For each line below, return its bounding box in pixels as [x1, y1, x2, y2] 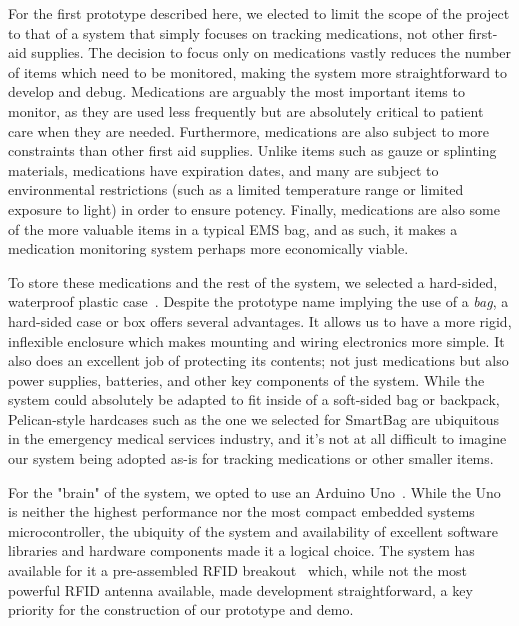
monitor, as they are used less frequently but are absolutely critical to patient [8, 100, 484, 121]
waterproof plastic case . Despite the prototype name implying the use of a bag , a [8, 291, 509, 312]
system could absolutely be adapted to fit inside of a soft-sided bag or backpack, [8, 389, 500, 410]
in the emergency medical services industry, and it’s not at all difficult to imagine [8, 428, 507, 449]
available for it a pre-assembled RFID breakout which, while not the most [8, 560, 468, 581]
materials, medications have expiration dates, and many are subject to [8, 159, 439, 180]
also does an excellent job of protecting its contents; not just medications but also [8, 350, 509, 371]
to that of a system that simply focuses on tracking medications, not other [8, 22, 464, 43]
